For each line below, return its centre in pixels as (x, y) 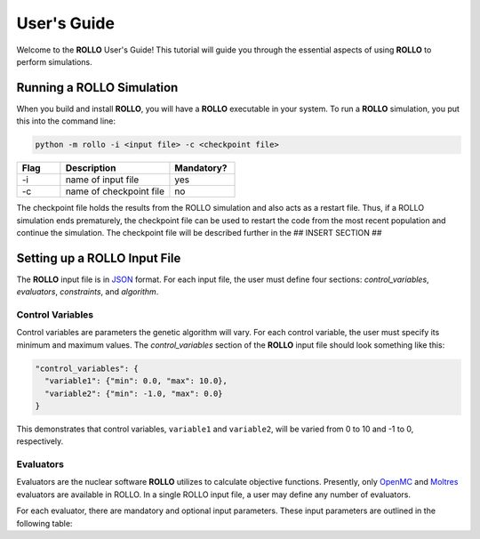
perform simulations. (54, 61)
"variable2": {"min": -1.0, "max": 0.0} (134, 393)
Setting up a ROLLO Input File (99, 258)
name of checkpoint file (115, 191)
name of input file (102, 180)
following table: (44, 523)
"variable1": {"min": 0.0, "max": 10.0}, (136, 381)
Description (91, 168)
